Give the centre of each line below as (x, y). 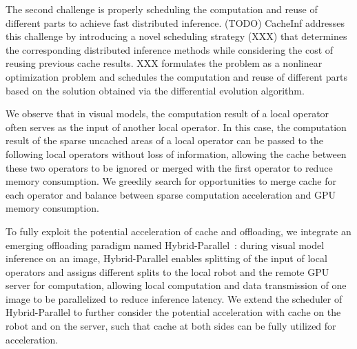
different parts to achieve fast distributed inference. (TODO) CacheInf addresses (175, 22)
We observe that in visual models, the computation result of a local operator (167, 113)
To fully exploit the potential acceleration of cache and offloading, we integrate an (178, 231)
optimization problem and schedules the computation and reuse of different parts (176, 76)
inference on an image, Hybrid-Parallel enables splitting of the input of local (166, 258)
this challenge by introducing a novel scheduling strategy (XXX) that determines (176, 36)
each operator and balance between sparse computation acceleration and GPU (171, 194)
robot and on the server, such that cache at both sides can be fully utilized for (171, 326)
